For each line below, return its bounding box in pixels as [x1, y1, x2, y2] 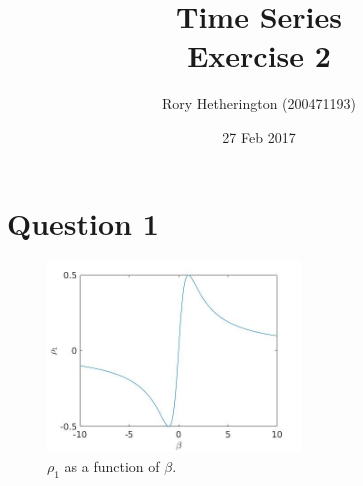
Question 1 [7, 202, 159, 243]
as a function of [64, 455, 160, 476]
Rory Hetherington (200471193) [162, 93, 356, 114]
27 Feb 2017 [222, 126, 296, 147]
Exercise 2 [187, 35, 331, 76]
